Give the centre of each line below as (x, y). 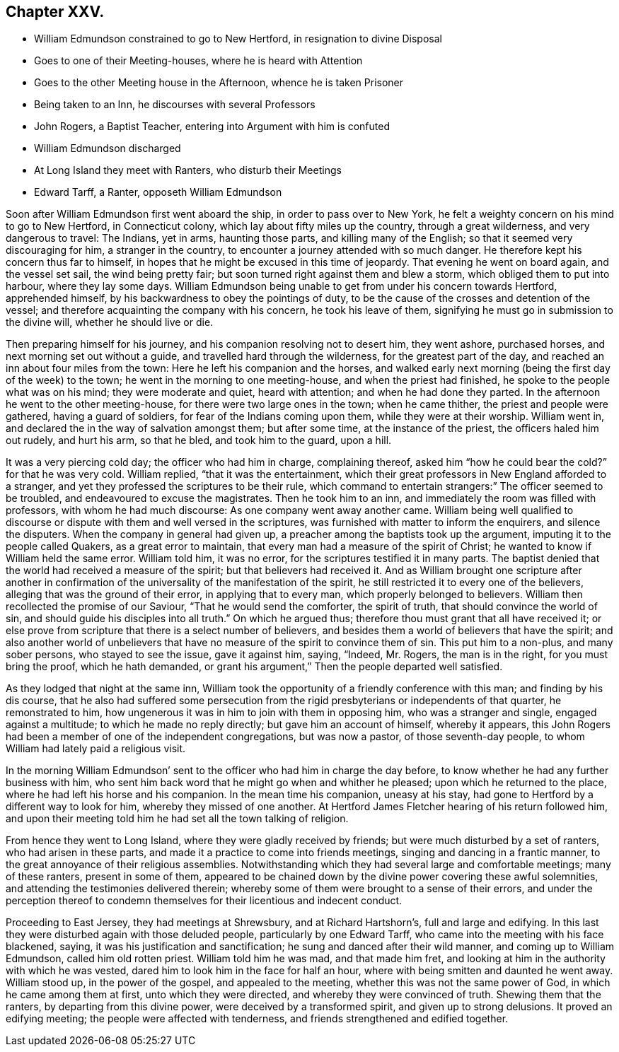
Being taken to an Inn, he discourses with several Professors (175, 105)
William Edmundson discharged (108, 148)
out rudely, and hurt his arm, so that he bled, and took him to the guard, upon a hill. (199, 440)
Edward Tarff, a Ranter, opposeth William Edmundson (158, 192)
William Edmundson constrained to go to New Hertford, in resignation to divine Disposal (238, 39)
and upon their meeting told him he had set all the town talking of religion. (177, 819)
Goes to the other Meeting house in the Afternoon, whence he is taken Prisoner (219, 83)
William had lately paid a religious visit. (96, 749)
